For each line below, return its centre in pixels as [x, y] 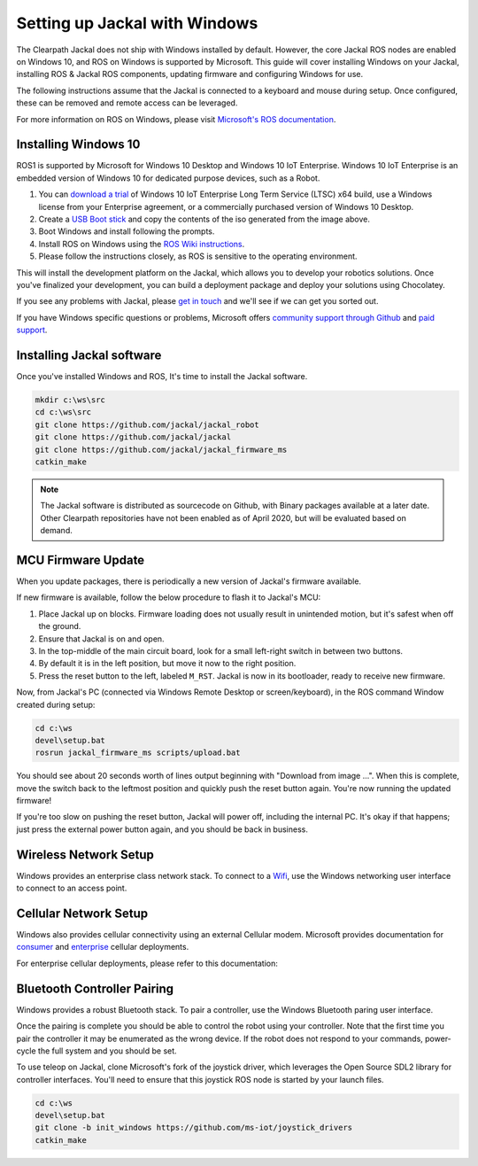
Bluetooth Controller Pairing [95, 988]
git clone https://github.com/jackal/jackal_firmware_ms [161, 449]
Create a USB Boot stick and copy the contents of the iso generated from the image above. [204, 219]
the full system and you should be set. [107, 1051]
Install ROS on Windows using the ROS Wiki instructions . [142, 244]
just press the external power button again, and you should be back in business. [162, 829]
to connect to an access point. [72, 888]
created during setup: [56, 704]
